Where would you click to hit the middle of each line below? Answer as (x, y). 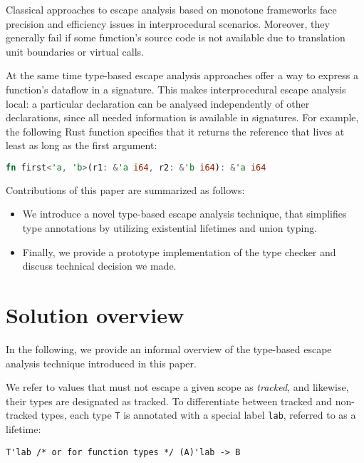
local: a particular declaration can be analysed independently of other (158, 103)
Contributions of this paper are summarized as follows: (125, 189)
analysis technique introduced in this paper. (101, 363)
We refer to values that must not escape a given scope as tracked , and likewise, (177, 387)
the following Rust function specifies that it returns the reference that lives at (175, 131)
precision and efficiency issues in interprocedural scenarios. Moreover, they (168, 23)
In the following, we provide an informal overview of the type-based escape (169, 348)
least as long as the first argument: (82, 145)
